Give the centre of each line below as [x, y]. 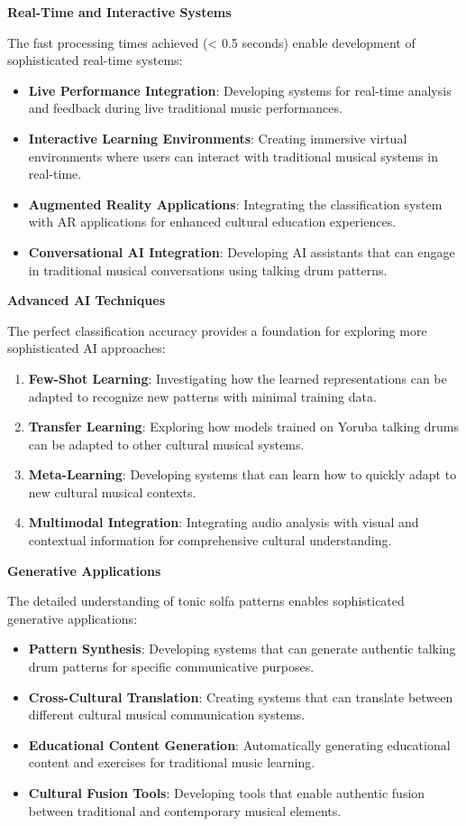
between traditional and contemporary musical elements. [185, 810]
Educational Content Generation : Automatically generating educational [239, 744]
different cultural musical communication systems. [167, 715]
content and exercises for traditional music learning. [172, 762]
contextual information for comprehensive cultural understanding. [210, 540]
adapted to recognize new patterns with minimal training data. [202, 396]
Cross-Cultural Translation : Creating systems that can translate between [241, 696]
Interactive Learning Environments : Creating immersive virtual [218, 138]
